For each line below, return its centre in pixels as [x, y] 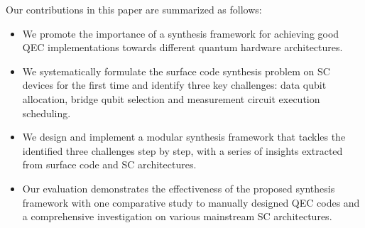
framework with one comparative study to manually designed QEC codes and [191, 202]
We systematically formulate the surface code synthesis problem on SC [176, 71]
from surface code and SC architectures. [109, 164]
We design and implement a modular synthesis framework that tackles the [184, 137]
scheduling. [47, 113]
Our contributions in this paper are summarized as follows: [134, 9]
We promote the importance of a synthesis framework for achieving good [181, 33]
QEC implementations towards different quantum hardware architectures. [182, 47]
